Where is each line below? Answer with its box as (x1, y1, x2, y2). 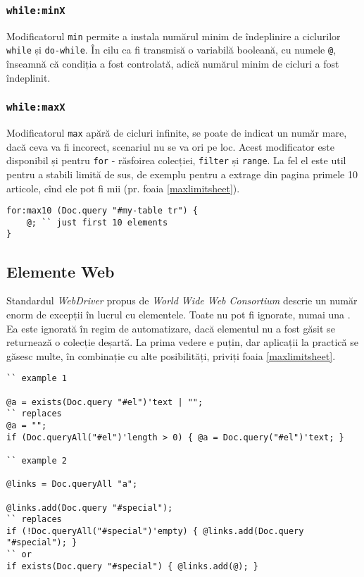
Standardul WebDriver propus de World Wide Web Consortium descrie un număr (6, 293, 358, 308)
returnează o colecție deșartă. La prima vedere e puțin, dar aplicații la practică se (6, 335, 358, 349)
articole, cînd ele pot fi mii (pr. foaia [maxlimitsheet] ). (6, 180, 240, 195)
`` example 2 (6, 455, 67, 466)
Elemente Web (6, 260, 115, 282)
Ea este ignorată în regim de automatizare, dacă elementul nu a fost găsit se (6, 321, 335, 335)
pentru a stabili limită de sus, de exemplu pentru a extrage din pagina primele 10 (6, 166, 358, 181)
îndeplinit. (6, 70, 51, 85)
